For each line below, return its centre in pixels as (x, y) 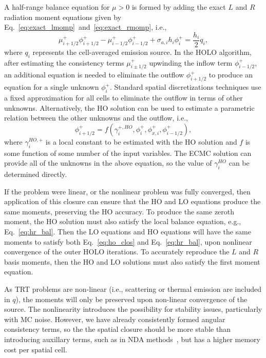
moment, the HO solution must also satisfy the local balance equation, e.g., (123, 221)
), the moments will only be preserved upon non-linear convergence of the (131, 299)
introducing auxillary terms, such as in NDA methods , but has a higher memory (132, 339)
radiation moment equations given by (63, 17)
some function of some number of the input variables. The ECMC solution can (128, 153)
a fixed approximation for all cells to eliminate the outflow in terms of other (123, 98)
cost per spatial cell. (36, 349)
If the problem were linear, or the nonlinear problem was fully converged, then (127, 191)
